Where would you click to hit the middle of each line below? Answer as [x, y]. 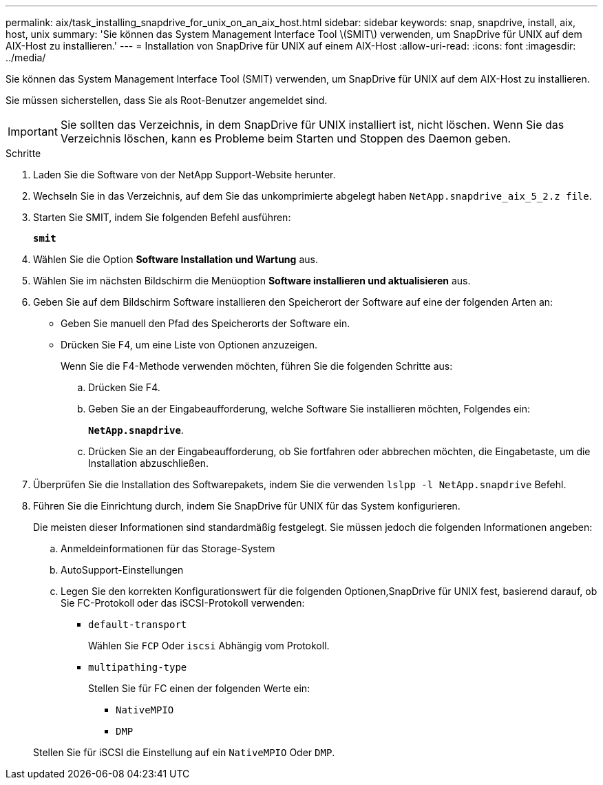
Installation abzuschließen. [149, 463]
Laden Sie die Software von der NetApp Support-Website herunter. [184, 175]
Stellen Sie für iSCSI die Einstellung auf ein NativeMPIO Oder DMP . [184, 752]
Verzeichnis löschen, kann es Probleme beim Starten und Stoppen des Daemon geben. [286, 138]
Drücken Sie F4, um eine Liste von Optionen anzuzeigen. [189, 345]
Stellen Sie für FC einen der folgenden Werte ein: [199, 688]
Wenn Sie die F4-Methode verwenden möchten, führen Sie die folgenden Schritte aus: [257, 366]
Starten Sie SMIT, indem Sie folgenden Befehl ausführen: [162, 217]
